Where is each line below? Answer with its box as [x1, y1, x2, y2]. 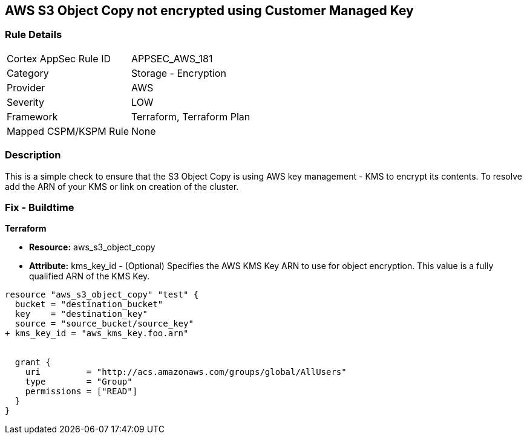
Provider [7, 81, 45, 94]
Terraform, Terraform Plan [131, 110, 250, 123]
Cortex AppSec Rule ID [7, 52, 111, 65]
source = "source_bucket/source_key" [15, 319, 194, 329]
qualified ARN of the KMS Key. [29, 271, 150, 282]
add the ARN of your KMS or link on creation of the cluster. [5, 181, 239, 192]
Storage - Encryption [131, 67, 226, 79]
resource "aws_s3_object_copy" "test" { [5, 290, 199, 300]
